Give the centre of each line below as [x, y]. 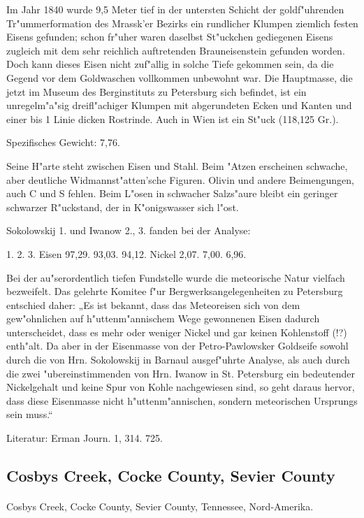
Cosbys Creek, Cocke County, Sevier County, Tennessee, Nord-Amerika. [160, 506]
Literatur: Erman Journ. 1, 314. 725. [85, 438]
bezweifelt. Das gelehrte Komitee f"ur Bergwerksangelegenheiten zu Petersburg [175, 291]
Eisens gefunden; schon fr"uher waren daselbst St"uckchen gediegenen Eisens [170, 37]
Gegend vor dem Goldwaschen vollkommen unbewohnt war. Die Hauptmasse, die [180, 77]
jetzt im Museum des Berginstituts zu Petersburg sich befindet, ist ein [156, 91]
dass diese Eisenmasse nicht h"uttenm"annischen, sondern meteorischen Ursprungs [182, 400]
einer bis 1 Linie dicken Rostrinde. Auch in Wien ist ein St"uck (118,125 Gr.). [173, 118]
